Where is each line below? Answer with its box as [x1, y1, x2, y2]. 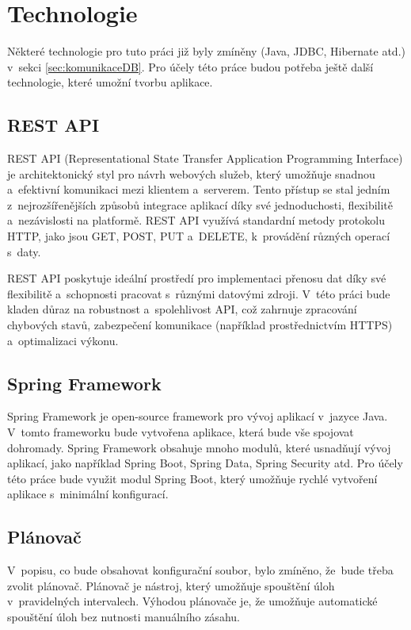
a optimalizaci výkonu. [7, 332, 119, 348]
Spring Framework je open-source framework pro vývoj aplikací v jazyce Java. [7, 408, 388, 424]
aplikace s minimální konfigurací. [7, 486, 169, 502]
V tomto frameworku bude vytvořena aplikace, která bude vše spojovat [7, 424, 354, 440]
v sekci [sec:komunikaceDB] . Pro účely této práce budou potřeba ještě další [7, 58, 374, 75]
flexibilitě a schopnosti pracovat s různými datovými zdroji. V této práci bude [7, 285, 390, 302]
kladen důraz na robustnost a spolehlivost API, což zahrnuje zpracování [7, 301, 357, 317]
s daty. [7, 243, 41, 259]
